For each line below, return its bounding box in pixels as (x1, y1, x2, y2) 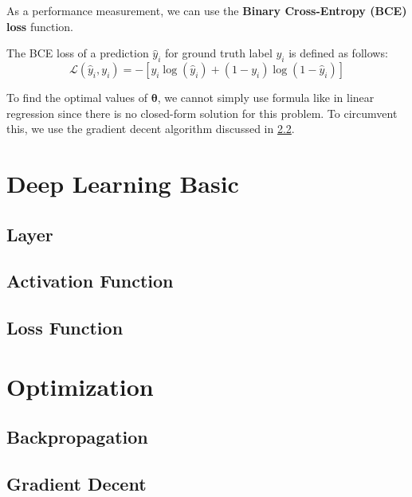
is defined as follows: (288, 45, 388, 61)
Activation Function (6, 268, 174, 293)
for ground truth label (165, 45, 273, 61)
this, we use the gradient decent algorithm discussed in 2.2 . (6, 120, 295, 137)
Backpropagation (6, 425, 148, 449)
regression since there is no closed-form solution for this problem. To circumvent (6, 104, 398, 121)
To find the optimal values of (6, 88, 148, 105)
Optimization (6, 370, 154, 402)
